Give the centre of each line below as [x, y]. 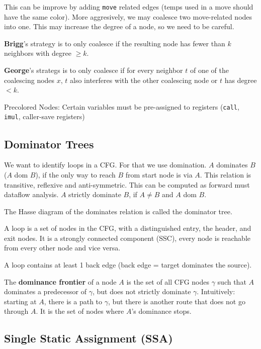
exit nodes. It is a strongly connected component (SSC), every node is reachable [127, 238]
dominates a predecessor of [46, 291]
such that [232, 281]
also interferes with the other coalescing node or [144, 80]
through [16, 311]
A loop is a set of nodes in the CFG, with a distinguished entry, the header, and [128, 228]
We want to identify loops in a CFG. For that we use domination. [105, 165]
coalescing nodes [29, 80]
